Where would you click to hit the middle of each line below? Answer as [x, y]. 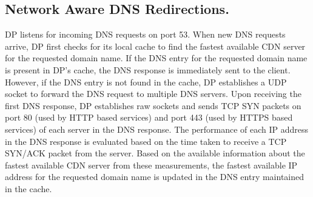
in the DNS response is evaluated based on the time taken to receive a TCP [146, 141]
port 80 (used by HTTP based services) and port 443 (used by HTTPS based [149, 117]
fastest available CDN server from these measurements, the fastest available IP [151, 165]
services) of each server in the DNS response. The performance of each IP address [157, 129]
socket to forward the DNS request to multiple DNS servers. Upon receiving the [153, 94]
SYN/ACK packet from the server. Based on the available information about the [155, 153]
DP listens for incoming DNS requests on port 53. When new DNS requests [145, 34]
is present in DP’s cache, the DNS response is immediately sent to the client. [148, 69]
